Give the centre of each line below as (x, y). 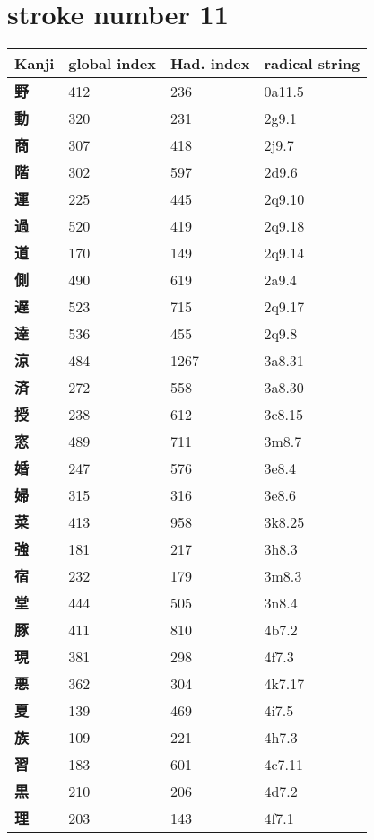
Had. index (210, 64)
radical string (312, 64)
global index (112, 64)
